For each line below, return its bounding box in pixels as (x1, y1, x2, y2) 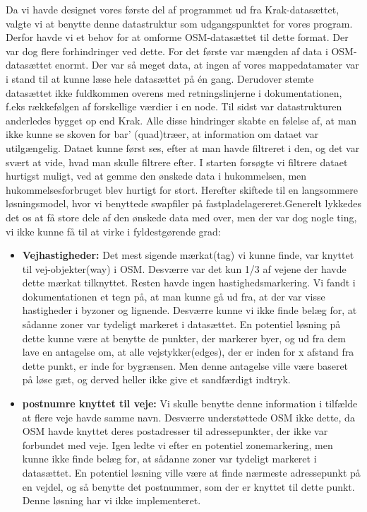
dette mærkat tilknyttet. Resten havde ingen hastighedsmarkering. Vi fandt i (22, 275, 356, 290)
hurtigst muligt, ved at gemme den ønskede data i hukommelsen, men (6, 168, 307, 183)
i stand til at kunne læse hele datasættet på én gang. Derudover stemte (6, 71, 314, 86)
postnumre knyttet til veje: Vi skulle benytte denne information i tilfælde (22, 396, 358, 411)
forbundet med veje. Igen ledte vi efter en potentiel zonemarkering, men (22, 437, 333, 452)
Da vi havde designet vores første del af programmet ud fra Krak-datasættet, (6, 2, 339, 16)
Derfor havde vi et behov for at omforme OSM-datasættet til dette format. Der (6, 30, 349, 45)
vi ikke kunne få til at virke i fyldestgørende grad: (6, 223, 221, 238)
